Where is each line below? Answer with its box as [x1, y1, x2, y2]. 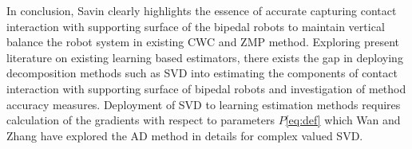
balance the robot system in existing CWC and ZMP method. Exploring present [6, 33, 400, 50]
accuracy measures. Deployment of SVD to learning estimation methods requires [6, 96, 401, 112]
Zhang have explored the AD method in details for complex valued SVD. [6, 127, 363, 143]
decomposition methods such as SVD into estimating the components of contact [6, 65, 398, 81]
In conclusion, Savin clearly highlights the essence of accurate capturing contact [6, 2, 397, 18]
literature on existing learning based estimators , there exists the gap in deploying [6, 49, 403, 65]
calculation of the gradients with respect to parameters [6, 112, 275, 128]
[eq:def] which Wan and [285, 112, 401, 128]
